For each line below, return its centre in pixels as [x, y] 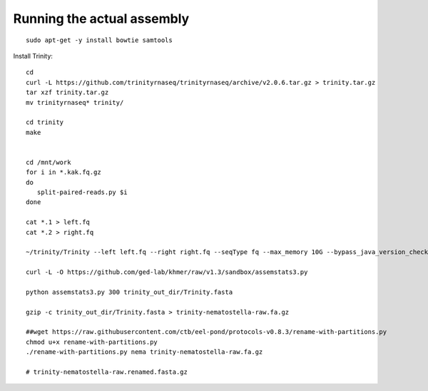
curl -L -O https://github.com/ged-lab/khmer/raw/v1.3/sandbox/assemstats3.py [167, 272]
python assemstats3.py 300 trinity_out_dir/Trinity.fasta [129, 292]
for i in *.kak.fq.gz [63, 172]
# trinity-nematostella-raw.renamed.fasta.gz [107, 372]
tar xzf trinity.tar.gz [67, 92]
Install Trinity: [33, 56]
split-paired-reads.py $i [82, 192]
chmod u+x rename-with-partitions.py [92, 342]
